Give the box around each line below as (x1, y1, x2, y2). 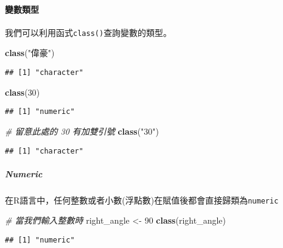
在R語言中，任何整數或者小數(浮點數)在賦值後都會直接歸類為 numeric (5, 193, 279, 206)
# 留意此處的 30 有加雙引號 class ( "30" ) (5, 124, 159, 137)
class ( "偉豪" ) (5, 46, 55, 59)
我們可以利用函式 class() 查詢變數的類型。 (5, 26, 172, 38)
